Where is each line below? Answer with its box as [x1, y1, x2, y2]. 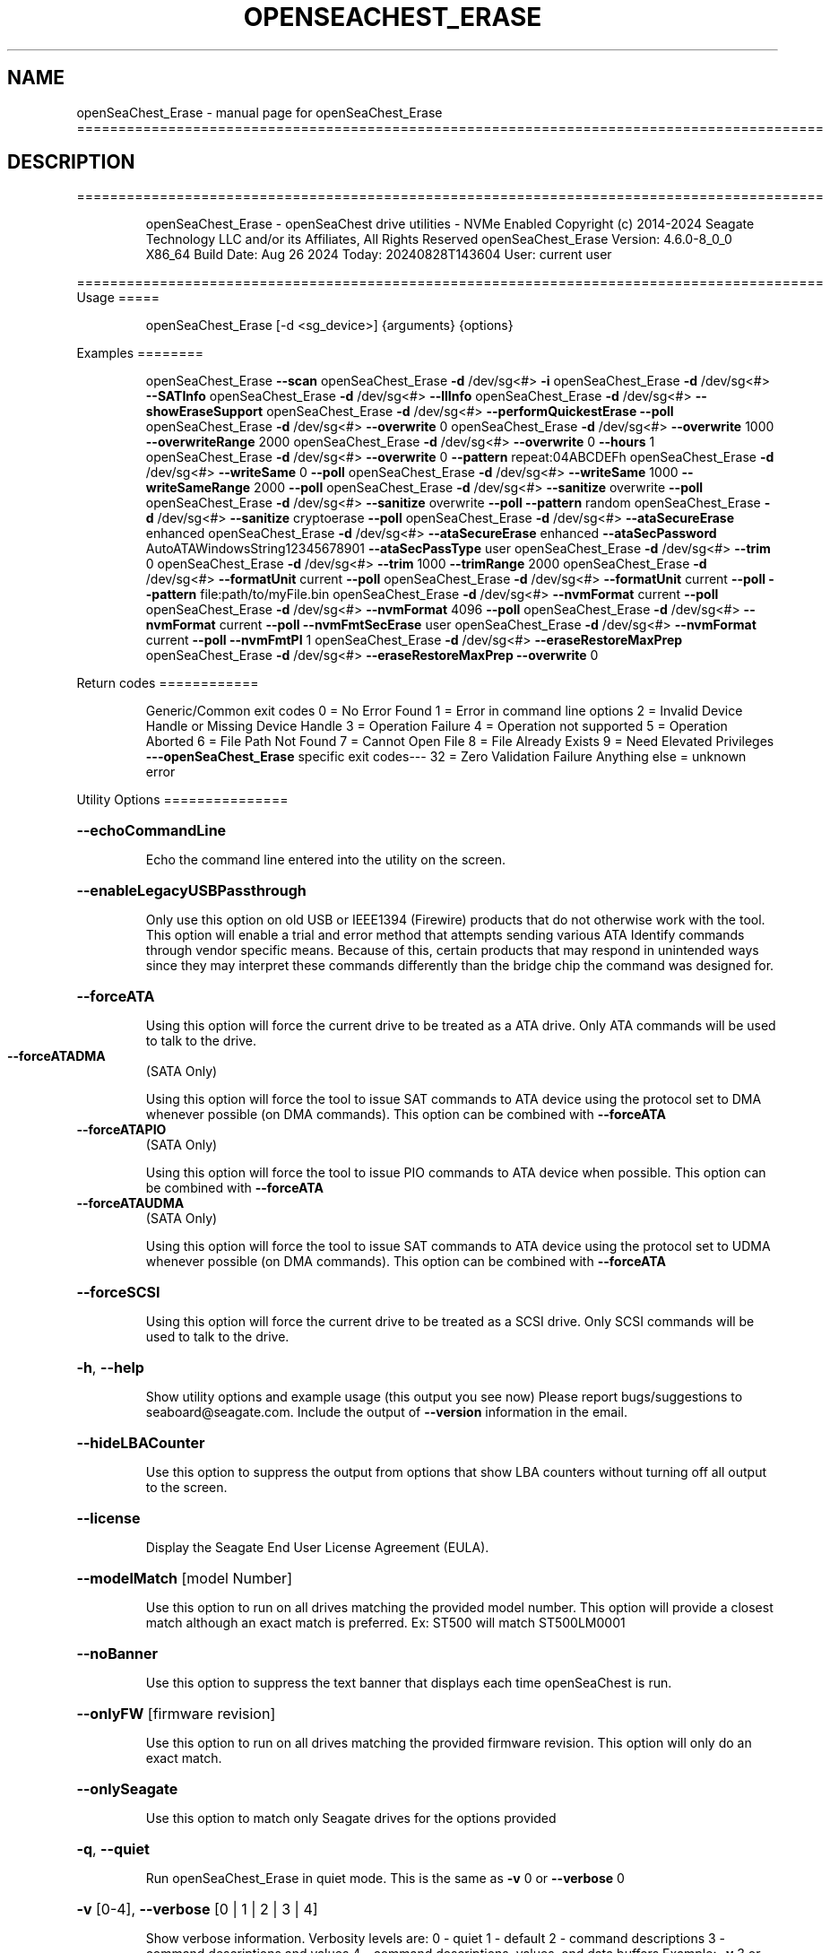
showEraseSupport [145, 404, 264, 420]
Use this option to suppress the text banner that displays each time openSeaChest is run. [145, 1675, 672, 1691]
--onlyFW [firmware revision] [76, 1705, 276, 1723]
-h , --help [76, 1358, 144, 1377]
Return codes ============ [76, 675, 259, 691]
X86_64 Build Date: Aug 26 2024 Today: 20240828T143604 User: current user [145, 247, 612, 263]
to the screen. [145, 1480, 228, 1496]
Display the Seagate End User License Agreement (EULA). [145, 1540, 489, 1556]
